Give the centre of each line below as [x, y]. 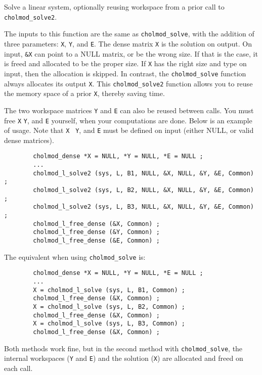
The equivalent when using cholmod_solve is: [75, 256]
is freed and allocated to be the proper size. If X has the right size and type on [125, 63]
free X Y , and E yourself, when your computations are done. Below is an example [128, 120]
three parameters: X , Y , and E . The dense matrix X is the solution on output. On [128, 43]
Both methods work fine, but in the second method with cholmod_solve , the [123, 348]
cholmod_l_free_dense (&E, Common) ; [96, 240]
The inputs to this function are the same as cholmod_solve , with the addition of [129, 34]
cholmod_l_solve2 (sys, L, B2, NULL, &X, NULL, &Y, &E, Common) [143, 190]
